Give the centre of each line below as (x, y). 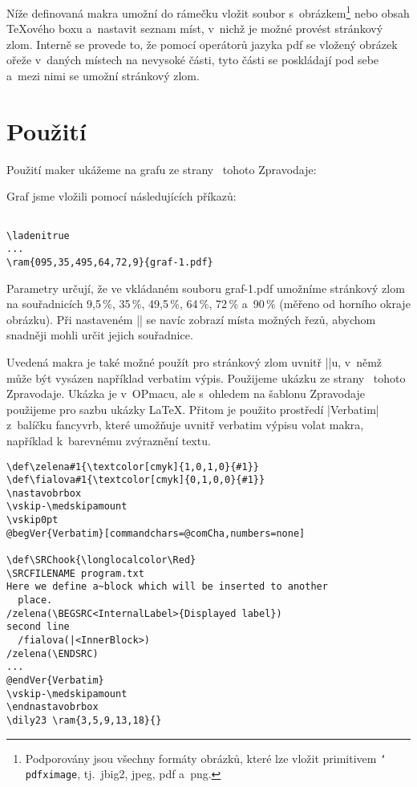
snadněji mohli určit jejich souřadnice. (100, 335)
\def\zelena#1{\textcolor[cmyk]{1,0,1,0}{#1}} (133, 467)
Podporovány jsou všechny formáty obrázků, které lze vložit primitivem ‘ (206, 758)
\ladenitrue (38, 235)
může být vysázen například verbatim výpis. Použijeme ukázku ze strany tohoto (206, 377)
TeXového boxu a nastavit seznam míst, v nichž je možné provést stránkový (195, 28)
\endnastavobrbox (53, 707)
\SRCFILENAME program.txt (75, 573)
